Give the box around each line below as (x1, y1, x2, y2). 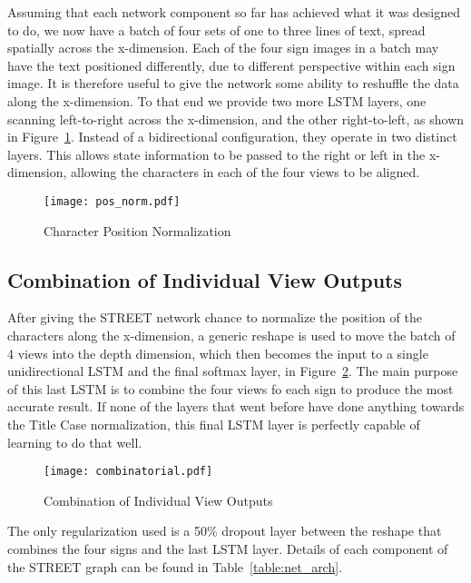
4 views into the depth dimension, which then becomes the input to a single (7, 343, 428, 362)
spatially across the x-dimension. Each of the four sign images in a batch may (7, 38, 439, 57)
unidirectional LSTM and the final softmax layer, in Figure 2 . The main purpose (7, 361, 458, 380)
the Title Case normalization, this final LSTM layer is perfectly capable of (7, 414, 420, 433)
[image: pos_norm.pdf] (44, 194, 181, 208)
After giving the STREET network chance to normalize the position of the (7, 308, 422, 327)
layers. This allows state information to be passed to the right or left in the (7, 144, 426, 163)
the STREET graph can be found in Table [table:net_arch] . (7, 557, 343, 576)
